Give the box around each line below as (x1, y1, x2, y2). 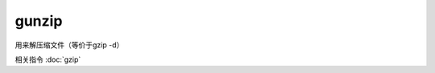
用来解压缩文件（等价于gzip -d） (14, 40, 124, 50)
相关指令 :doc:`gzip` (14, 55, 81, 64)
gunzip (14, 12, 63, 30)
